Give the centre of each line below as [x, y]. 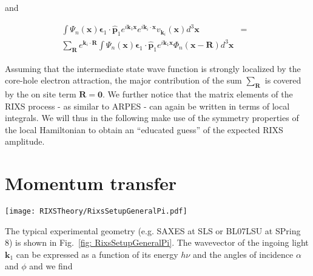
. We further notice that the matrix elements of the [198, 94]
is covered [283, 80]
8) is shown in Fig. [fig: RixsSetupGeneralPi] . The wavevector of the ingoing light [157, 242]
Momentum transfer [91, 183]
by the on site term [41, 94]
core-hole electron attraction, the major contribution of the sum [123, 80]
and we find [51, 266]
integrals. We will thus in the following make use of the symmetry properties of [152, 118]
